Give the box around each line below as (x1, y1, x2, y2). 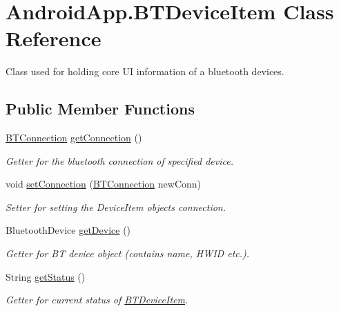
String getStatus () (6, 269, 86, 283)
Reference (6, 24, 101, 52)
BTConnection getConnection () (6, 130, 142, 145)
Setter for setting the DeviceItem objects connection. (6, 199, 226, 214)
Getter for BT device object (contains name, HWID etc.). (6, 246, 250, 261)
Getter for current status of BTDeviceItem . (6, 292, 188, 307)
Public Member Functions (6, 98, 195, 119)
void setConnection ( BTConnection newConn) (6, 177, 202, 191)
